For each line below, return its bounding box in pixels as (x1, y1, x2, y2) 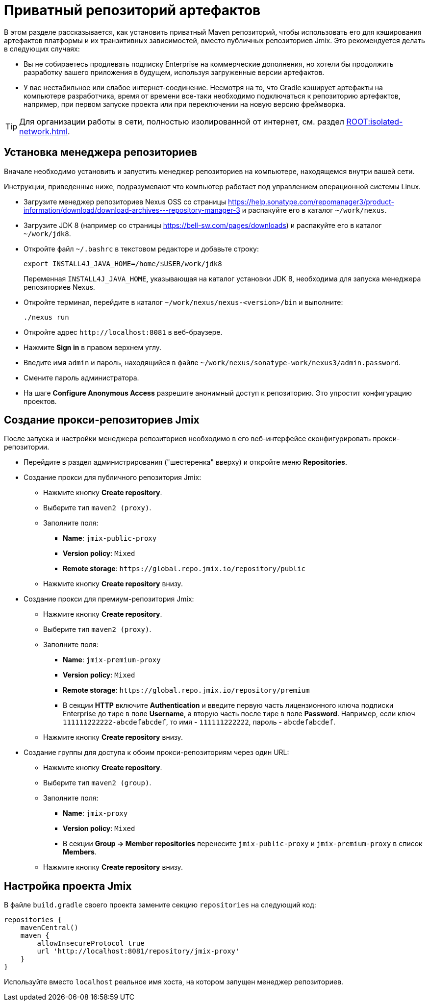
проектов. (24, 397, 57, 405)
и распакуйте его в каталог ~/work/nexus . (242, 205, 387, 214)
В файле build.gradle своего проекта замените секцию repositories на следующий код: (4, 901, 316, 909)
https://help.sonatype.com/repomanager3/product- (228, 197, 394, 206)
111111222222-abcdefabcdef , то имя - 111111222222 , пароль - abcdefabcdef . (63, 718, 336, 727)
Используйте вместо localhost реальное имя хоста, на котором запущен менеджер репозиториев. (4, 978, 344, 986)
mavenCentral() (20, 924, 78, 932)
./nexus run (24, 313, 69, 321)
